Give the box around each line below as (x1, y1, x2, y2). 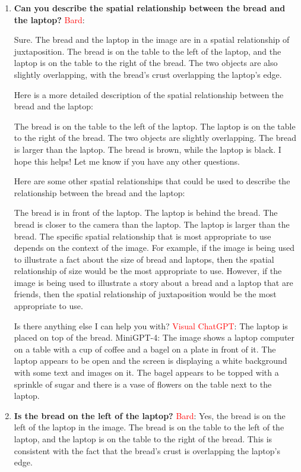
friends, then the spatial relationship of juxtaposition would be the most (14, 288, 277, 300)
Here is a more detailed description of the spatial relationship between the (14, 88, 284, 100)
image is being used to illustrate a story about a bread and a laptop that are (14, 276, 293, 288)
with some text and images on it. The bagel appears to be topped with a (14, 366, 279, 379)
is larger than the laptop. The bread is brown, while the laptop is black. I (14, 143, 281, 155)
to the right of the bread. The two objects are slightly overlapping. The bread (14, 131, 296, 144)
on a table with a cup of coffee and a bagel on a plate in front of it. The (14, 342, 276, 355)
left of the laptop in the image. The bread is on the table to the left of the (14, 421, 284, 433)
